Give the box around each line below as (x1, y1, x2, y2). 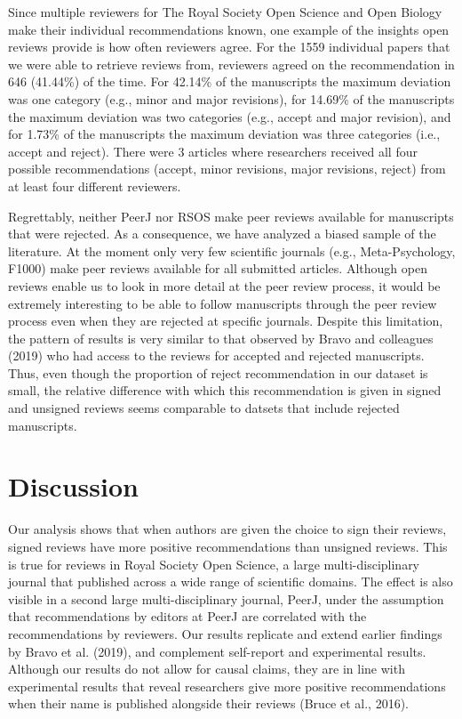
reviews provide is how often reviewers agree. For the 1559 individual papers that (8, 37, 450, 56)
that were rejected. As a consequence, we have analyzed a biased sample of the (8, 224, 436, 243)
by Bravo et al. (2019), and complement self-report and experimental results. (8, 642, 426, 660)
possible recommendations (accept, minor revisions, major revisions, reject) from (8, 159, 446, 178)
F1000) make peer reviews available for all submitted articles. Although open (8, 259, 427, 278)
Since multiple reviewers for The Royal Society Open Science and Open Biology (8, 3, 442, 20)
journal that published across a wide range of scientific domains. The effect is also (8, 572, 453, 591)
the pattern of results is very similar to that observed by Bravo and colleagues (8, 328, 434, 347)
